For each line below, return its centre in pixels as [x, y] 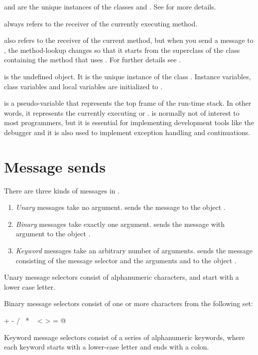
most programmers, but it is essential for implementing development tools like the [129, 122]
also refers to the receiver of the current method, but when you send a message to [129, 40]
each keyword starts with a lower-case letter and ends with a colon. [107, 347]
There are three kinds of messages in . [62, 190]
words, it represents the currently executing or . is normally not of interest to [122, 112]
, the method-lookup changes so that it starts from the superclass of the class [122, 50]
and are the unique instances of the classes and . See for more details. [110, 6]
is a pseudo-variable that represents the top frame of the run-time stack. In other [128, 103]
